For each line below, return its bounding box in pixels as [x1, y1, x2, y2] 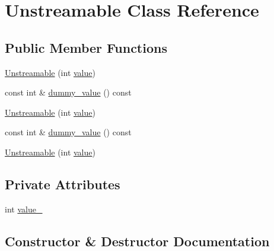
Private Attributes [5, 174, 120, 193]
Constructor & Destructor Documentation [5, 231, 270, 250]
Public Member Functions [5, 38, 167, 56]
